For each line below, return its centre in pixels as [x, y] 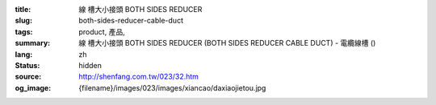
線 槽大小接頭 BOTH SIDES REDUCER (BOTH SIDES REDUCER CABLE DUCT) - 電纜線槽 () [227, 43]
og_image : [33, 87]
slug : [23, 21]
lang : [24, 54]
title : [23, 9]
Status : [27, 65]
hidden [90, 65]
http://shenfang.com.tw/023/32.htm [139, 77]
